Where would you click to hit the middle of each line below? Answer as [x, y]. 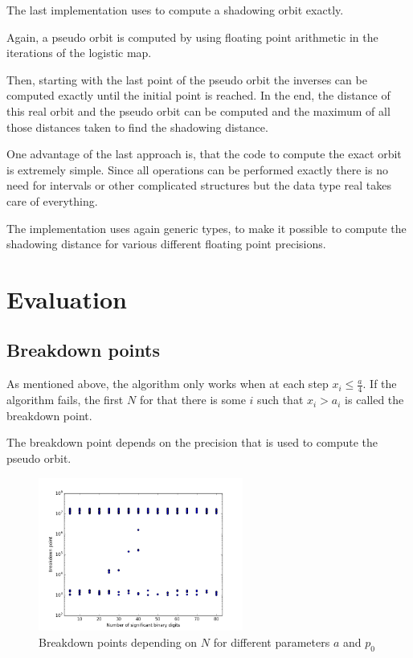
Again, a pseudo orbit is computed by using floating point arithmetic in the [192, 37]
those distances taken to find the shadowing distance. [137, 127]
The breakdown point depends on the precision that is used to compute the [192, 442]
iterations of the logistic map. [79, 53]
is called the [374, 400]
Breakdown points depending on [118, 642]
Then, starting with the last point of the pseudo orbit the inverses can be [187, 79]
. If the [380, 384]
